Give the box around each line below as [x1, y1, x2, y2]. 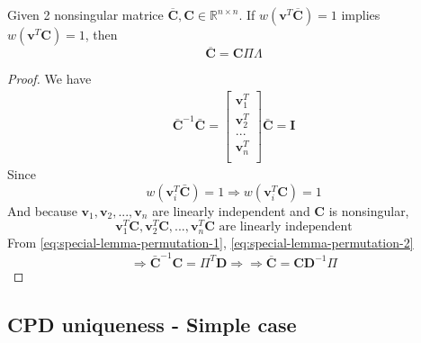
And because [7, 201, 77, 220]
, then [85, 25, 118, 43]
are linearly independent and [152, 201, 310, 220]
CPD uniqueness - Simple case [7, 310, 297, 338]
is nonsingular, [328, 201, 409, 220]
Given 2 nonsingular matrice [7, 5, 164, 23]
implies [341, 5, 381, 23]
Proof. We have [7, 69, 92, 88]
